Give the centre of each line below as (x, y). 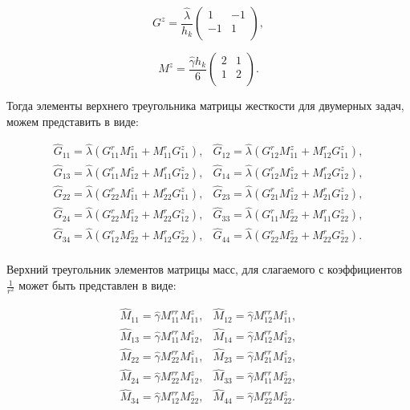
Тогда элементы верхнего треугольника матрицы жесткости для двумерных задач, (205, 105)
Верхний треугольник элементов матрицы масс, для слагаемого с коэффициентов (205, 269)
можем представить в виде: (73, 121)
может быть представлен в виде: (97, 285)
